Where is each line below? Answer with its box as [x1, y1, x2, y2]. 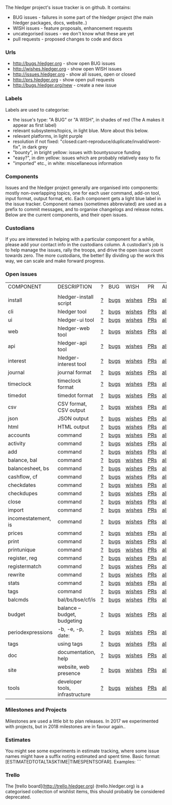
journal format [57, 369, 92, 376]
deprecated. [5, 794, 31, 800]
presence [57, 670, 80, 677]
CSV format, [57, 400, 87, 408]
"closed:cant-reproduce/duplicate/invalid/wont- [60, 138, 161, 144]
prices [8, 529, 23, 537]
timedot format [57, 392, 94, 399]
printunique [8, 546, 36, 554]
